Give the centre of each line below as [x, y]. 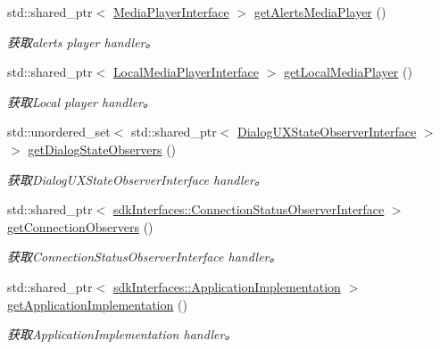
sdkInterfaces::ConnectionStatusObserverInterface [249, 209]
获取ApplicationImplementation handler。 [122, 334]
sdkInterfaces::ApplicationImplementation [227, 286]
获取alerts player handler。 [83, 42]
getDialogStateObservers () [102, 149]
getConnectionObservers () [80, 226]
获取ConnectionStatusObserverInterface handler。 [145, 257]
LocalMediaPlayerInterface [186, 72]
